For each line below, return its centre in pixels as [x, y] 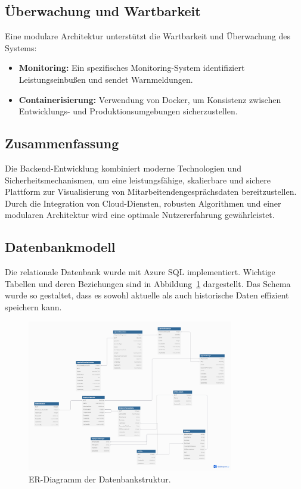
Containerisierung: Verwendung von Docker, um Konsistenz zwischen [150, 99]
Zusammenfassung [62, 143]
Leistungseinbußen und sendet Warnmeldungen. [106, 79]
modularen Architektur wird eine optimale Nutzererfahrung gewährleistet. [140, 215]
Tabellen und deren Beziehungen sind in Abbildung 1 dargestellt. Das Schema [148, 283]
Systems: [21, 47]
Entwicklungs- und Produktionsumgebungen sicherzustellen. [128, 111]
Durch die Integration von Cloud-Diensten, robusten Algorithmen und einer [143, 203]
